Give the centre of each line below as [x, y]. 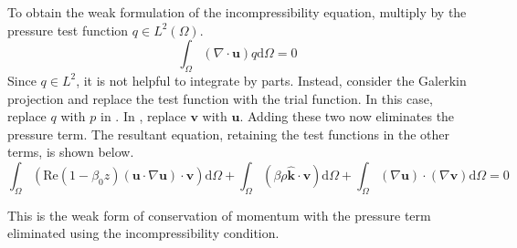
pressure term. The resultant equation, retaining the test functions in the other [229, 134]
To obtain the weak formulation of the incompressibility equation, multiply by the [237, 12]
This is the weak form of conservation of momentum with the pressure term [219, 215]
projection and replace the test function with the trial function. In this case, [220, 98]
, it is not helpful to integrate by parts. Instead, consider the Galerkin [271, 80]
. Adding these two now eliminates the [347, 116]
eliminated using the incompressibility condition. [143, 233]
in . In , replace [143, 116]
